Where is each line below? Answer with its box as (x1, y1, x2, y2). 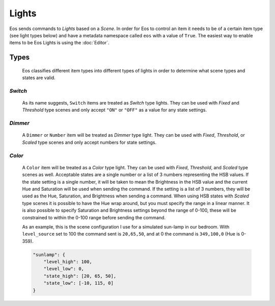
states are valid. (22, 74, 56, 81)
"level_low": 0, (43, 266, 84, 272)
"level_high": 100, (43, 259, 93, 265)
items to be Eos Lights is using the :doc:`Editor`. (9, 40, 109, 46)
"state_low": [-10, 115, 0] (43, 280, 114, 286)
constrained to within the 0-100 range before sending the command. (22, 214, 166, 220)
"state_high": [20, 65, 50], (43, 273, 117, 279)
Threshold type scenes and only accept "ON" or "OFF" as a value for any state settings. (22, 107, 207, 113)
